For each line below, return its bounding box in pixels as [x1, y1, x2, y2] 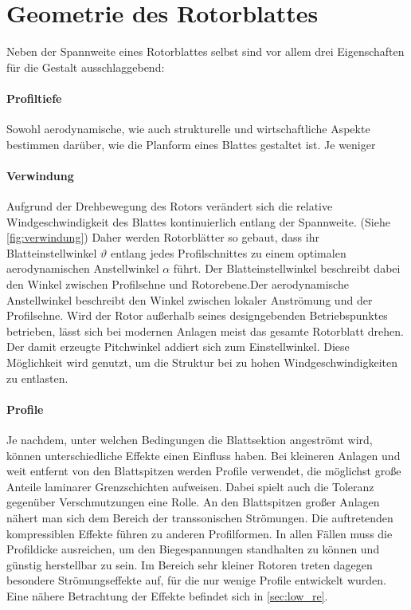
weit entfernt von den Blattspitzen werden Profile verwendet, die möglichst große [6, 462, 401, 479]
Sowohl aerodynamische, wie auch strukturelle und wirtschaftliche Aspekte [6, 120, 370, 137]
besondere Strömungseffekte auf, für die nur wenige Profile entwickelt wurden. [6, 572, 386, 588]
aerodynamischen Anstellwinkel [6, 260, 159, 277]
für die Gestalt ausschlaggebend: [6, 58, 165, 75]
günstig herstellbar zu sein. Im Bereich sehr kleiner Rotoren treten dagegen [6, 556, 373, 573]
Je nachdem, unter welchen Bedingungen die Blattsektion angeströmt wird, [6, 431, 373, 448]
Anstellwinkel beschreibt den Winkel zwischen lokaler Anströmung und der [6, 291, 373, 308]
